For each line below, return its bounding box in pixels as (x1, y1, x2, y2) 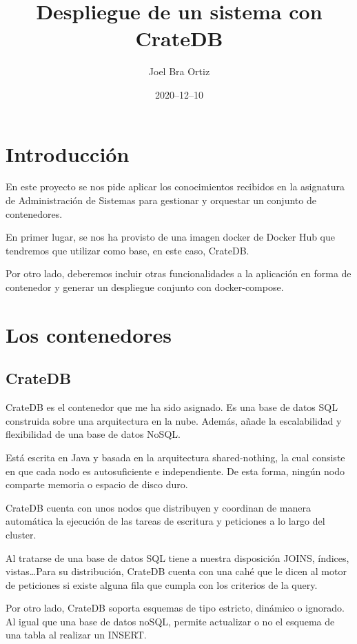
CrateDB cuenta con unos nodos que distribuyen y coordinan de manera (6, 500, 311, 514)
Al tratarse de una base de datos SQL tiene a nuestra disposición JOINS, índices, (6, 550, 349, 565)
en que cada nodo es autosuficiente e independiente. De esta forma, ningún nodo (6, 463, 345, 478)
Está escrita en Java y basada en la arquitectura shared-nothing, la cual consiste (6, 450, 345, 464)
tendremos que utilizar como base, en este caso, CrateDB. (6, 243, 249, 257)
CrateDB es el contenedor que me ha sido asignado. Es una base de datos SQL (6, 400, 338, 414)
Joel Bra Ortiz (148, 64, 210, 79)
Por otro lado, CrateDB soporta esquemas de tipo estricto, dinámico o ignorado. (6, 601, 345, 615)
